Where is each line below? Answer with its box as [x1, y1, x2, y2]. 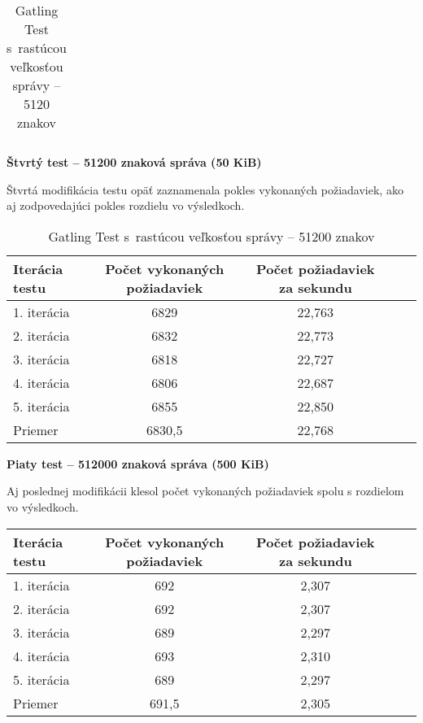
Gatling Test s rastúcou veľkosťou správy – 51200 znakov [48, 226, 375, 246]
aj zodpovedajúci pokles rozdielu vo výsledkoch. [7, 197, 245, 214]
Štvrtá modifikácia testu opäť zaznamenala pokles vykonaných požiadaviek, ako [7, 181, 403, 198]
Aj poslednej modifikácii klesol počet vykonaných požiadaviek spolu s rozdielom [7, 482, 404, 499]
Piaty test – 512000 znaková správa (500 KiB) [7, 455, 269, 472]
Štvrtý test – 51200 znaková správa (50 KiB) [7, 154, 262, 170]
